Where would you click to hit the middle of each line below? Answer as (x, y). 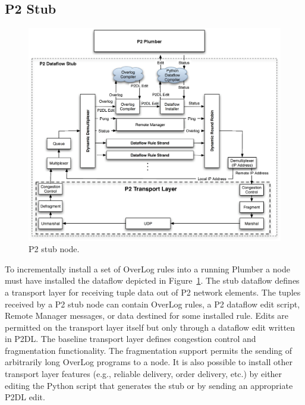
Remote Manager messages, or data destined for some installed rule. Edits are (147, 315)
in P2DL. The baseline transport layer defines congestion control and (131, 339)
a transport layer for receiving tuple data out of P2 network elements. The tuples (153, 292)
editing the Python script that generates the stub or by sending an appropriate (149, 385)
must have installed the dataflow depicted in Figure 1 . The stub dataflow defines (152, 280)
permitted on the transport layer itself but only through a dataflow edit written (150, 327)
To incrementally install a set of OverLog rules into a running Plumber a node (147, 269)
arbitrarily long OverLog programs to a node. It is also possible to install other (149, 362)
